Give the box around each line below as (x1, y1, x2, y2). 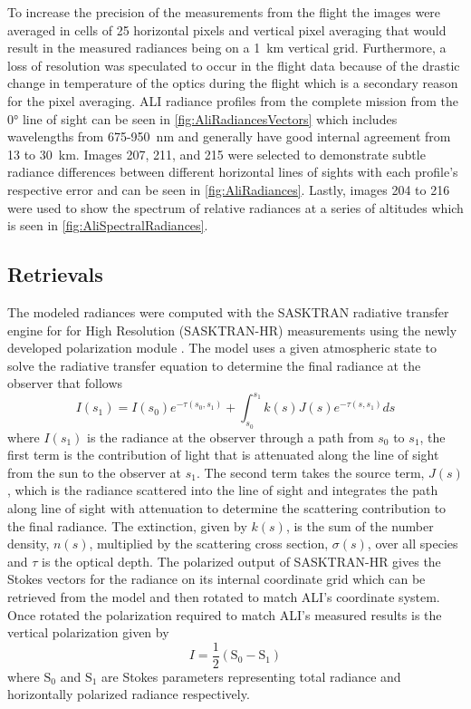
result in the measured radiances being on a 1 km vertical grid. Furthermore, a (7, 38, 447, 57)
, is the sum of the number (285, 516, 434, 535)
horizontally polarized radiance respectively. (7, 685, 250, 704)
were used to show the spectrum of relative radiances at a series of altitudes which (7, 198, 464, 217)
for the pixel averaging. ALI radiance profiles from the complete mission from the (7, 91, 459, 110)
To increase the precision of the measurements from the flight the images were (7, 3, 441, 21)
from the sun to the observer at (7, 462, 181, 481)
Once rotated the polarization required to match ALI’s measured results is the (7, 605, 442, 624)
